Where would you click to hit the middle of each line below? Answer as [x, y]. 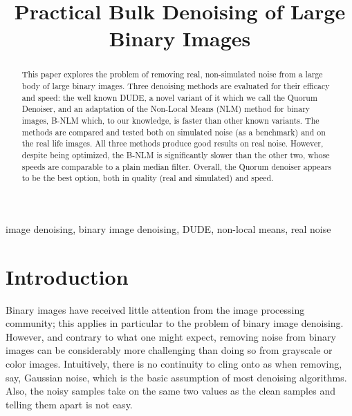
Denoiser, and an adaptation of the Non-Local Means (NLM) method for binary [166, 109]
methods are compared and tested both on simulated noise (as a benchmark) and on [174, 132]
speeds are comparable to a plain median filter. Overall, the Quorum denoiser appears [176, 166]
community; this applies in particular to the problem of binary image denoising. [175, 323]
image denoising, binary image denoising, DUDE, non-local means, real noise [168, 228]
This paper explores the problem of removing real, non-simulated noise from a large [172, 74]
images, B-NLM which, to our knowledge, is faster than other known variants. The [170, 120]
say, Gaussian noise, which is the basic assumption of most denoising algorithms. [176, 377]
